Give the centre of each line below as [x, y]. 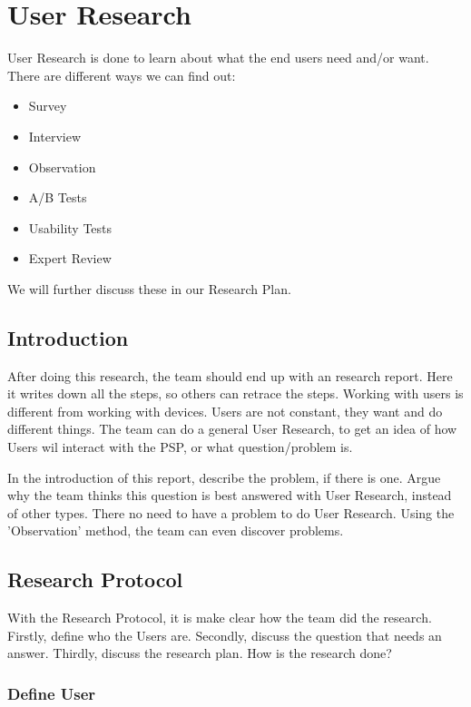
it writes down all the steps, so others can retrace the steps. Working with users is [235, 393]
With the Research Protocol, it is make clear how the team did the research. [220, 618]
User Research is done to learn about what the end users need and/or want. [218, 58]
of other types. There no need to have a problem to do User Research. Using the [231, 512]
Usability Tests [70, 227]
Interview [55, 136]
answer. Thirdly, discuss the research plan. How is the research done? [200, 653]
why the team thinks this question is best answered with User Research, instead [230, 495]
